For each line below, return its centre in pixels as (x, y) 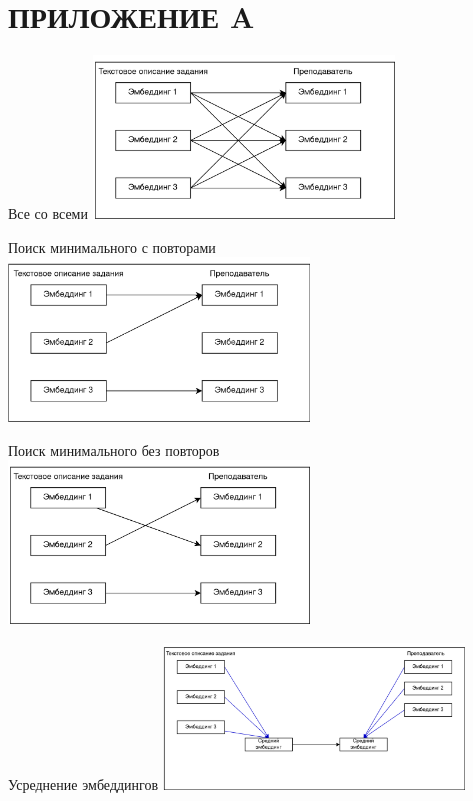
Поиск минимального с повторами (112, 246)
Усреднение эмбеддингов (83, 783)
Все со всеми (48, 213)
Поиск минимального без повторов (114, 449)
